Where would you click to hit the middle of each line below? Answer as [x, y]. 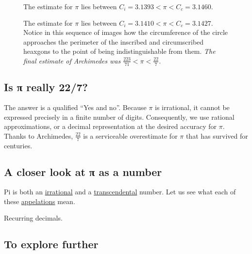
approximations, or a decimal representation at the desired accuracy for [110, 126]
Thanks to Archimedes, [39, 135]
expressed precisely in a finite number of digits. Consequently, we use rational [119, 117]
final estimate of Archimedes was [72, 60]
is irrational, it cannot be [192, 107]
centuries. [18, 145]
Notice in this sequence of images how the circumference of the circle [126, 32]
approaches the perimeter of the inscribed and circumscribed [114, 41]
